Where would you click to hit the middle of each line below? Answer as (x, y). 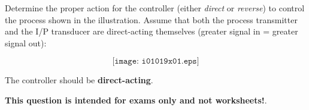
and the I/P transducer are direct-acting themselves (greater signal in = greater (152, 31)
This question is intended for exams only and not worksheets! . (136, 100)
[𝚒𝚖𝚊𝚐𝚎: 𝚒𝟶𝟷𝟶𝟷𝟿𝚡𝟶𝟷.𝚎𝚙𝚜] (156, 62)
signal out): (26, 43)
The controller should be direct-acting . (79, 80)
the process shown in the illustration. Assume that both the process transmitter (151, 19)
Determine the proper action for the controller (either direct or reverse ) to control (155, 8)
